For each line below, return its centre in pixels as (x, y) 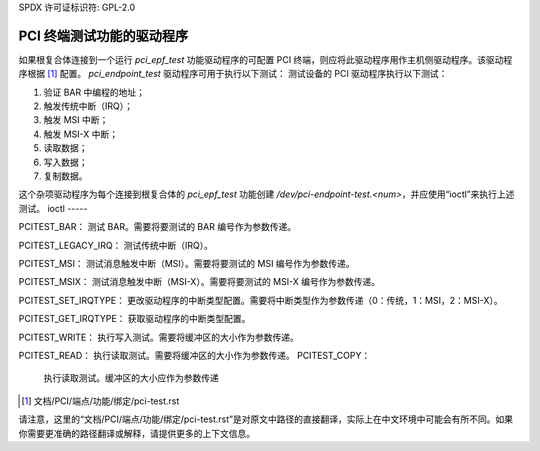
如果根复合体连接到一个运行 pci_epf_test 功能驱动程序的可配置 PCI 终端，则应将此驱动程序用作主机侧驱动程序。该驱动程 (265, 59)
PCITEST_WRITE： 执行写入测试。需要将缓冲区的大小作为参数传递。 (158, 337)
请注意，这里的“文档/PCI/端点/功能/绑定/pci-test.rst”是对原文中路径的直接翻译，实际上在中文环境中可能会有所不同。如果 (266, 419)
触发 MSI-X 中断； (81, 134)
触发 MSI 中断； (76, 120)
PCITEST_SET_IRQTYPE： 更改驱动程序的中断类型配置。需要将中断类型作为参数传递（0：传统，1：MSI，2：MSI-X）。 (260, 300)
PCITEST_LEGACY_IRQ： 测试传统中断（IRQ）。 (116, 245)
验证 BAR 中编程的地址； (94, 92)
